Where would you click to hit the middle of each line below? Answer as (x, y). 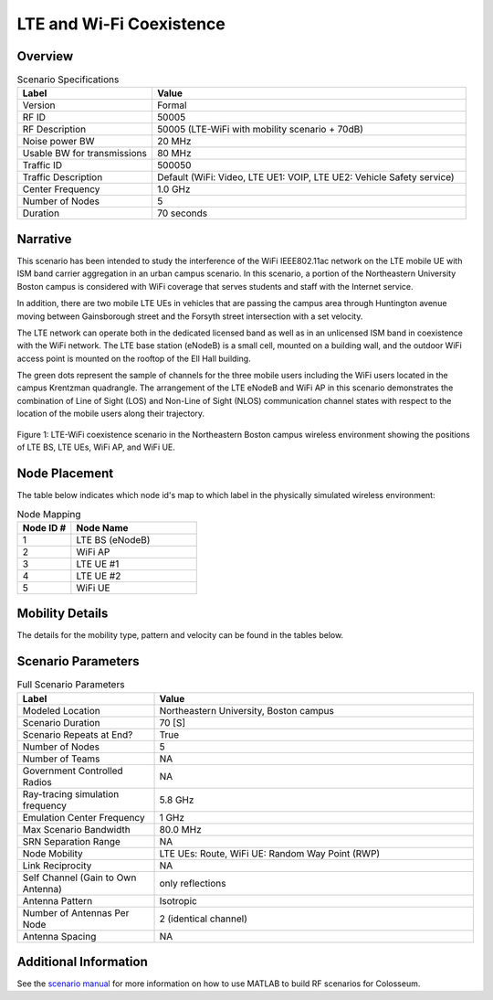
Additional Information (82, 961)
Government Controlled (73, 771)
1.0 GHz (173, 189)
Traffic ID (42, 165)
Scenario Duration (61, 722)
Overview (45, 56)
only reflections (193, 883)
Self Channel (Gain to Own (79, 878)
